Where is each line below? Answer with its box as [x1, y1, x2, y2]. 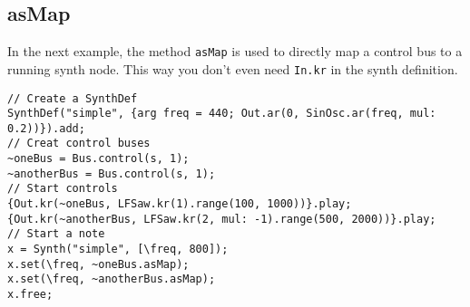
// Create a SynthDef [7, 91, 138, 105]
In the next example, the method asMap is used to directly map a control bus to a [7, 42, 463, 61]
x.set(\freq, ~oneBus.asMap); [7, 257, 190, 271]
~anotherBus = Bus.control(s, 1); [7, 167, 216, 180]
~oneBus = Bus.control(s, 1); [7, 152, 190, 166]
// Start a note [7, 227, 105, 241]
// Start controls [7, 182, 118, 196]
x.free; [7, 288, 54, 302]
